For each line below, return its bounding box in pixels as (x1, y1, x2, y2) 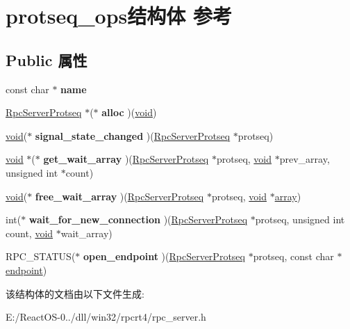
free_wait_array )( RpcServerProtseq (35, 188, 204, 203)
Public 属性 (6, 49, 87, 70)
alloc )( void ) (101, 105, 157, 120)
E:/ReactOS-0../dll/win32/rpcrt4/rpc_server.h (6, 310, 206, 324)
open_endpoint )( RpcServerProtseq (83, 249, 245, 264)
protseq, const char (253, 249, 334, 264)
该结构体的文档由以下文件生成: (6, 286, 144, 300)
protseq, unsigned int (255, 212, 345, 227)
